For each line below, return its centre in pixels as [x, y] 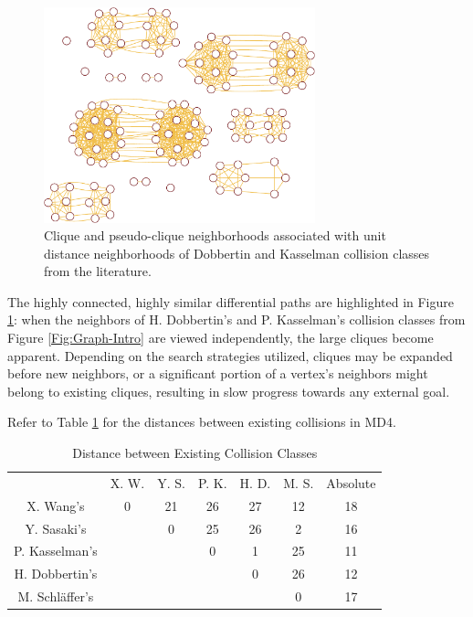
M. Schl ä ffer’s [56, 596]
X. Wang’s [56, 505]
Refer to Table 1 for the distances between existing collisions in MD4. [202, 422]
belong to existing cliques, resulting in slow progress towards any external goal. [229, 391]
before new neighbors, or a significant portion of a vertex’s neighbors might [218, 373]
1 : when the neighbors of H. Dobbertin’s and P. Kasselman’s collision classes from [236, 319]
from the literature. [98, 271]
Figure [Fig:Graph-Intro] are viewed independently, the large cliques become [221, 338]
